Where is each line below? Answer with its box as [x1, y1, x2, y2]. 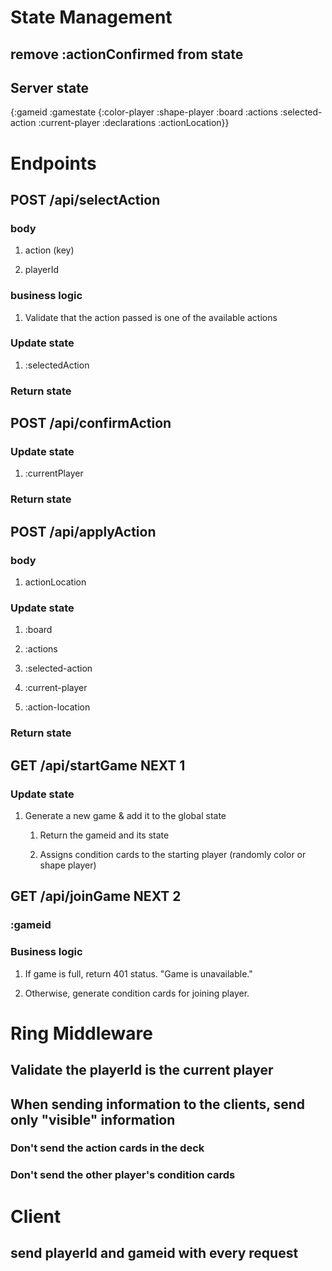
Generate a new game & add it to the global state [24, 809, 227, 821]
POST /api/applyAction [10, 523, 157, 540]
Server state [10, 79, 90, 96]
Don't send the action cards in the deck [10, 1141, 205, 1155]
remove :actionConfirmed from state [10, 46, 244, 63]
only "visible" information [10, 1111, 176, 1128]
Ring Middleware [10, 1022, 153, 1045]
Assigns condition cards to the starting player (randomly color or [39, 848, 307, 860]
